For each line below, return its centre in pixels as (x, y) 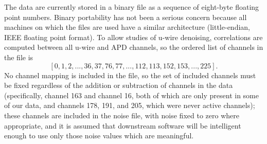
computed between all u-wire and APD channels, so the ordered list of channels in (134, 47)
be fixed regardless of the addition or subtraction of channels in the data (119, 85)
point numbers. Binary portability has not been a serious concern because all (126, 17)
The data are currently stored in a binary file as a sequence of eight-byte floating (132, 7)
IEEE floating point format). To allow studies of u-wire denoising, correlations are (133, 37)
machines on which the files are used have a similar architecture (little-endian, (127, 27)
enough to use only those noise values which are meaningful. (99, 136)
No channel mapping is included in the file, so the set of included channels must (130, 75)
